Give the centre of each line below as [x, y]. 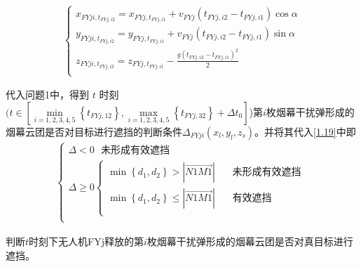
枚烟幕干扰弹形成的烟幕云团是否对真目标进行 [250, 241]
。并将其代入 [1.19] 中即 [305, 131]
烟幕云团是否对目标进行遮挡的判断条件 [94, 131]
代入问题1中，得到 [47, 95]
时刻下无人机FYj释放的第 [86, 241]
